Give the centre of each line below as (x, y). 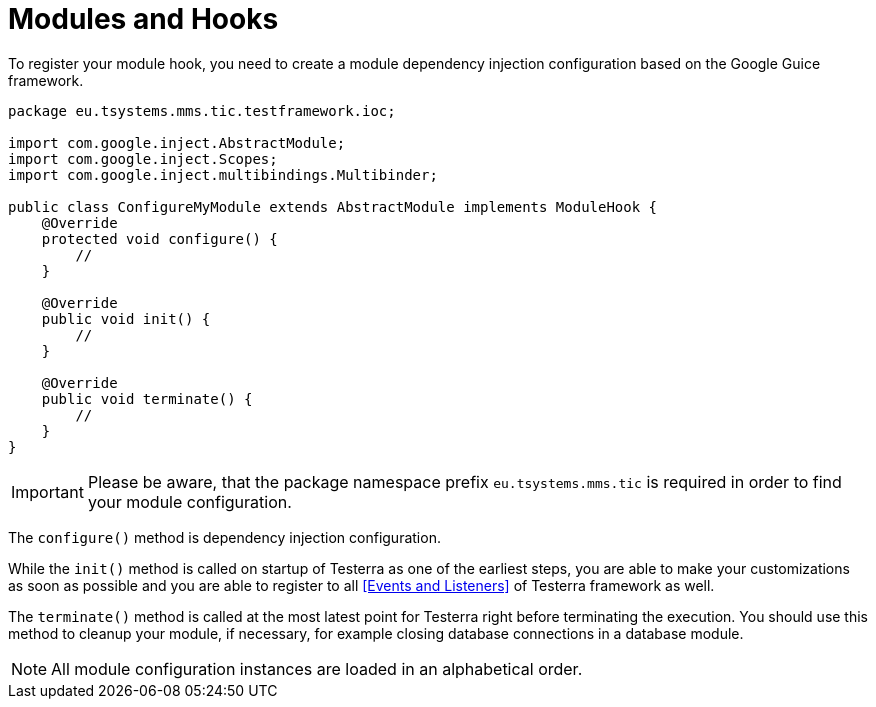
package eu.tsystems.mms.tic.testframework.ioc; (202, 110)
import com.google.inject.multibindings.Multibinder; (223, 174)
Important (47, 491)
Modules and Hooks (143, 19)
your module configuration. (189, 501)
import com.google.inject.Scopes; (143, 158)
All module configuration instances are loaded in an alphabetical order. (317, 668)
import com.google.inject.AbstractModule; (177, 142)
